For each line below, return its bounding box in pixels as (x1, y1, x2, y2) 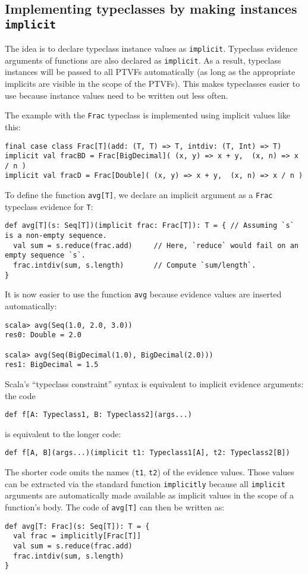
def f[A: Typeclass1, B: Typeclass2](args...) (5, 410, 192, 419)
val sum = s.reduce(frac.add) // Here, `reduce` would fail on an (13, 241, 298, 250)
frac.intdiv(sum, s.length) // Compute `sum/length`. (13, 261, 256, 270)
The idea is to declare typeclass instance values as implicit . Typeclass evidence (5, 42, 297, 55)
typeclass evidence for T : (5, 200, 93, 212)
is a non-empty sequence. (5, 231, 107, 240)
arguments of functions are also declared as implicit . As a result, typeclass (5, 54, 281, 66)
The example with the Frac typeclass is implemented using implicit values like (5, 109, 291, 121)
